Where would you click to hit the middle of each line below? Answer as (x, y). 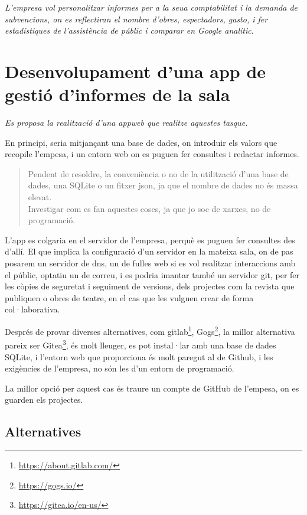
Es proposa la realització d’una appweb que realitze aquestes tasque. (126, 123)
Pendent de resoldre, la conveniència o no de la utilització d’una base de (158, 173)
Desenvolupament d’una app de (135, 71)
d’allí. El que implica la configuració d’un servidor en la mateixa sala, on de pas (149, 251)
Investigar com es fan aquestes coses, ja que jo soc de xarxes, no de (149, 208)
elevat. (40, 197)
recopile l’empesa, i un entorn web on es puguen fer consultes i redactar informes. (152, 154)
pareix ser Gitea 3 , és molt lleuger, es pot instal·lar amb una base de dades (141, 344)
